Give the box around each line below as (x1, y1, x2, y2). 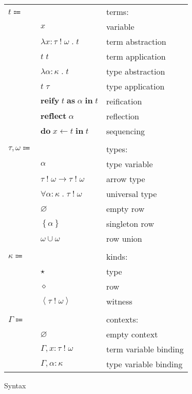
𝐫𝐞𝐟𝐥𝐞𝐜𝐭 (40, 112, 67, 120)
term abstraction (106, 35, 166, 47)
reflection (106, 110, 139, 122)
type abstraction (106, 65, 165, 77)
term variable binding (106, 343, 184, 355)
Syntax (4, 380, 26, 390)
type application (106, 80, 165, 92)
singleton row (106, 218, 154, 229)
